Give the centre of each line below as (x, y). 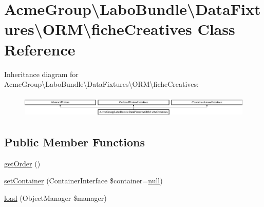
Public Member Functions (74, 142)
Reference (40, 49)
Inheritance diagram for (41, 74)
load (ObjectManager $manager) (55, 197)
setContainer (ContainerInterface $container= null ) (83, 181)
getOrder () (22, 163)
